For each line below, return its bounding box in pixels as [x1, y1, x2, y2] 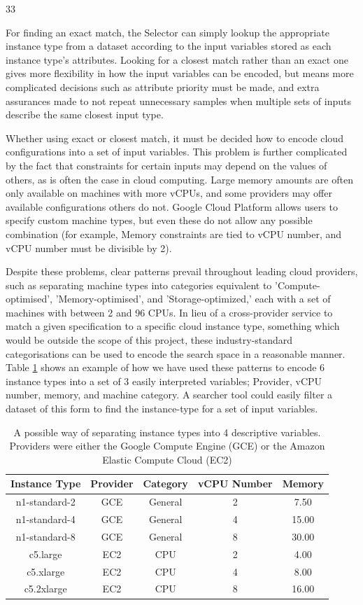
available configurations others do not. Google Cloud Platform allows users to [6, 199, 338, 214]
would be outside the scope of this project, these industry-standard [6, 333, 293, 347]
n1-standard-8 [15, 529, 76, 543]
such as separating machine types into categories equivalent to [6, 277, 272, 292]
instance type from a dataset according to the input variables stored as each [6, 39, 332, 53]
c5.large [29, 546, 62, 561]
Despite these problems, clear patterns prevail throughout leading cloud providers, [6, 264, 358, 279]
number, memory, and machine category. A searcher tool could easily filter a [6, 387, 333, 402]
